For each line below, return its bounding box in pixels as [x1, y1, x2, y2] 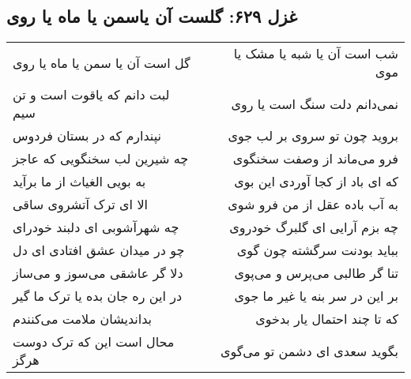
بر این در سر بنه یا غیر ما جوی [234, 287, 398, 306]
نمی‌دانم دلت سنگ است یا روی [231, 94, 398, 113]
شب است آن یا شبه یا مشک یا [233, 44, 398, 63]
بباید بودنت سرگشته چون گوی [236, 241, 398, 260]
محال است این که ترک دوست [13, 332, 175, 351]
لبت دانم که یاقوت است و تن [13, 85, 170, 104]
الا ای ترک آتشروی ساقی [13, 195, 148, 214]
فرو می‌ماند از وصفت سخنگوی [232, 149, 398, 168]
